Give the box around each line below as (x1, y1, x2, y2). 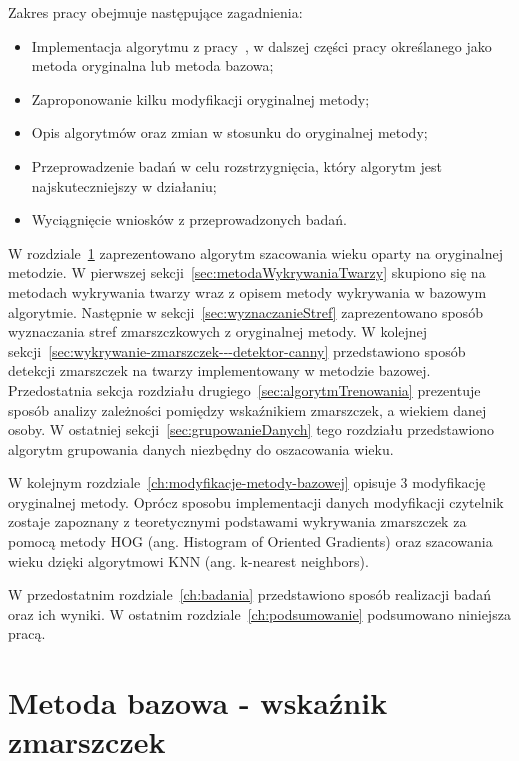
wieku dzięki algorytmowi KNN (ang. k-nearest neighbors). (8, 550, 369, 571)
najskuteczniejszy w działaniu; (31, 175, 217, 196)
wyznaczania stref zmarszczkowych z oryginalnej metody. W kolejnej (8, 321, 428, 342)
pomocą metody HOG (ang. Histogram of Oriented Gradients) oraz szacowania (8, 531, 493, 552)
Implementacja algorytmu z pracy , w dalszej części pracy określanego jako (31, 35, 492, 56)
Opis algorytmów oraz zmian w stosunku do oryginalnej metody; (31, 122, 428, 143)
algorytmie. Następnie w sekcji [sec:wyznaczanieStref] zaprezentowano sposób (8, 301, 483, 322)
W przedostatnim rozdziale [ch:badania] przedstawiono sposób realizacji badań (8, 584, 492, 605)
